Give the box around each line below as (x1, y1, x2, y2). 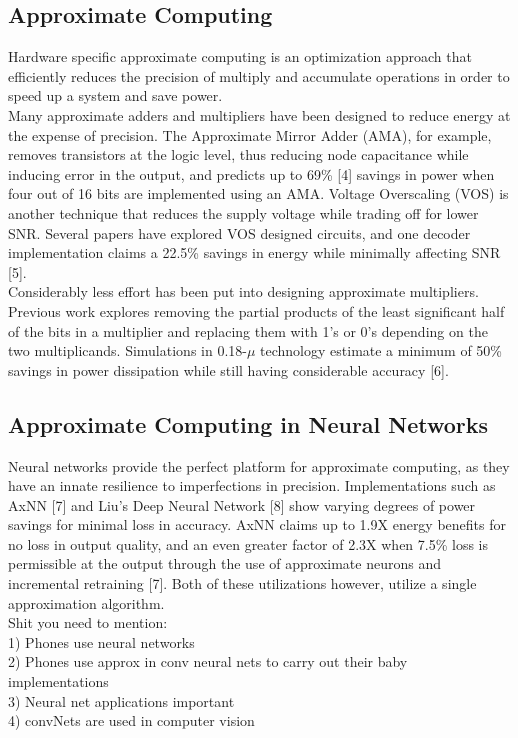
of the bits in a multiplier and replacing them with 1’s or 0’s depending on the (8, 320, 488, 341)
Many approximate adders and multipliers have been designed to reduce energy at (8, 104, 511, 125)
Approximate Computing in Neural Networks (8, 408, 489, 439)
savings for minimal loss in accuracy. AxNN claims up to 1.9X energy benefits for (8, 514, 506, 535)
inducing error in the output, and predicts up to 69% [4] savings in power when (8, 163, 495, 184)
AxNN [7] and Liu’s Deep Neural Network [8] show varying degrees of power (8, 494, 476, 515)
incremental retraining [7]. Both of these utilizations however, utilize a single (8, 573, 477, 594)
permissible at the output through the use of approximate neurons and (8, 553, 441, 574)
